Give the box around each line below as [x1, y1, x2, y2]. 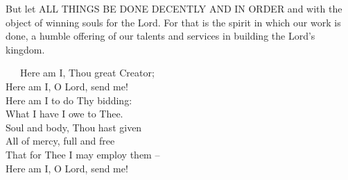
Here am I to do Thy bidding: [6, 92, 132, 107]
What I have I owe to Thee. [6, 106, 123, 121]
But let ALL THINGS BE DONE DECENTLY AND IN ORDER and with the [6, 1, 342, 15]
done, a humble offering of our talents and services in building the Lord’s [6, 28, 315, 43]
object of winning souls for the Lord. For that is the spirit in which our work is [6, 15, 341, 29]
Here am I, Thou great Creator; [19, 65, 155, 80]
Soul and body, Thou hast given [6, 120, 142, 134]
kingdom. [6, 42, 45, 56]
